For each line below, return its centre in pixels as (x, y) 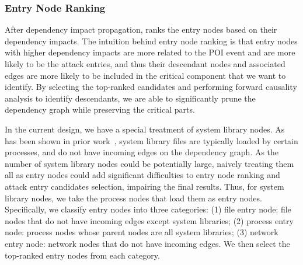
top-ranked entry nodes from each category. (82, 255)
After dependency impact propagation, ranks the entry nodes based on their (141, 29)
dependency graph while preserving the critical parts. (100, 109)
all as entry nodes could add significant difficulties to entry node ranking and (142, 175)
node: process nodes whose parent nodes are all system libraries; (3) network (142, 232)
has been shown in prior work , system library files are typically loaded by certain (151, 140)
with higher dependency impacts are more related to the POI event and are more (150, 52)
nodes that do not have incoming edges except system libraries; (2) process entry (149, 220)
